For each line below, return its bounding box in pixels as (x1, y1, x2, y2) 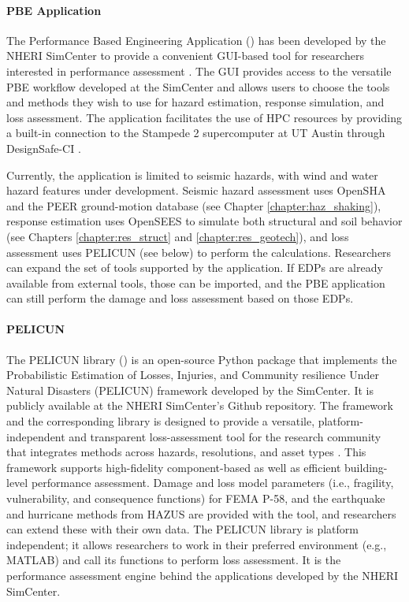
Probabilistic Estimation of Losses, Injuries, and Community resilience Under (6, 366, 380, 383)
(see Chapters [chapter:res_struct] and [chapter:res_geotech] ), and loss (6, 228, 349, 244)
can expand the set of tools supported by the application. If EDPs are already (6, 259, 383, 276)
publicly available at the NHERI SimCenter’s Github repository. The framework (6, 397, 393, 414)
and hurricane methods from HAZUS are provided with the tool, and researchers (6, 505, 396, 522)
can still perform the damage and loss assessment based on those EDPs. (6, 290, 354, 307)
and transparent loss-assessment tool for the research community (69, 428, 381, 444)
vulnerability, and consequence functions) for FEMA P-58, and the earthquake (6, 490, 385, 507)
